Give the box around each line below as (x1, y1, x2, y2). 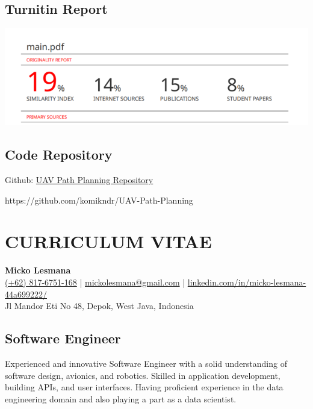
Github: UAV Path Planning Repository (5, 173, 153, 186)
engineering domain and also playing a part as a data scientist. (5, 392, 237, 405)
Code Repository (5, 145, 113, 164)
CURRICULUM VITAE (5, 229, 212, 254)
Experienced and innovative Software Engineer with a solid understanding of (5, 357, 287, 369)
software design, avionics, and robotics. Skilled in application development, (5, 369, 280, 381)
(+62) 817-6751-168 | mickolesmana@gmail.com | (5, 276, 185, 289)
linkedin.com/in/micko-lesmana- (187, 276, 306, 289)
